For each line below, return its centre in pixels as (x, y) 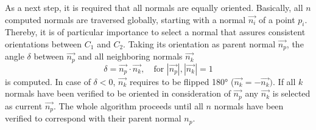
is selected (291, 93)
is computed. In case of (48, 81)
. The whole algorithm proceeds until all (128, 105)
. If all (284, 81)
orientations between (44, 43)
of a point (277, 19)
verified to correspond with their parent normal (93, 118)
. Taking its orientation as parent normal (199, 43)
